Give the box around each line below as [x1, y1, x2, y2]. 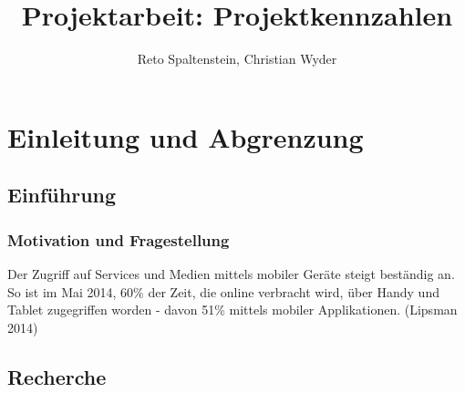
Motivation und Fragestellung [7, 228, 230, 251]
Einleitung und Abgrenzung [7, 118, 364, 155]
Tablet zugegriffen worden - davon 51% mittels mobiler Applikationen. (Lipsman [7, 300, 458, 319]
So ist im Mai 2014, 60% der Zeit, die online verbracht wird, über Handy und [7, 282, 439, 301]
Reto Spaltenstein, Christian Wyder [137, 49, 337, 68]
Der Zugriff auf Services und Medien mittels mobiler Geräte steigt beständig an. [7, 264, 455, 283]
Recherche [7, 362, 107, 390]
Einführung [7, 181, 117, 209]
